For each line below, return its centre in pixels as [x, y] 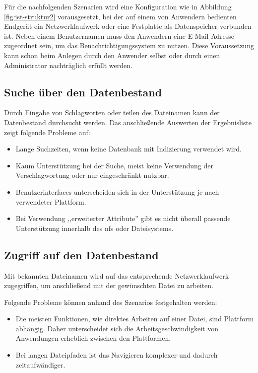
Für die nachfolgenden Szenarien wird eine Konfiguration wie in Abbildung [118, 6]
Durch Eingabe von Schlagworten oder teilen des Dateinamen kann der [112, 112]
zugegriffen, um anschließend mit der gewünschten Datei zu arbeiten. [109, 285]
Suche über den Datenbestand [83, 92]
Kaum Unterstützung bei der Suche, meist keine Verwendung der [114, 165]
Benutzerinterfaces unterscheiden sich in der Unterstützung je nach [117, 191]
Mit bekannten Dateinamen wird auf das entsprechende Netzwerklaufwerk [117, 275]
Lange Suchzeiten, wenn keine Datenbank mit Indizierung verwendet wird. [129, 149]
